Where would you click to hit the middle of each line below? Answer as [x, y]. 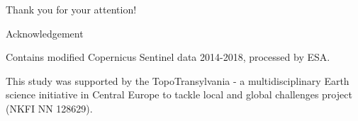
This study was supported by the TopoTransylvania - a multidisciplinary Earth [178, 80]
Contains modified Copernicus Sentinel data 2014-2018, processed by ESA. [168, 57]
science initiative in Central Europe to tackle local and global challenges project [179, 94]
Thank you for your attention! [71, 9]
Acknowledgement [45, 33]
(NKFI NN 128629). [49, 108]
